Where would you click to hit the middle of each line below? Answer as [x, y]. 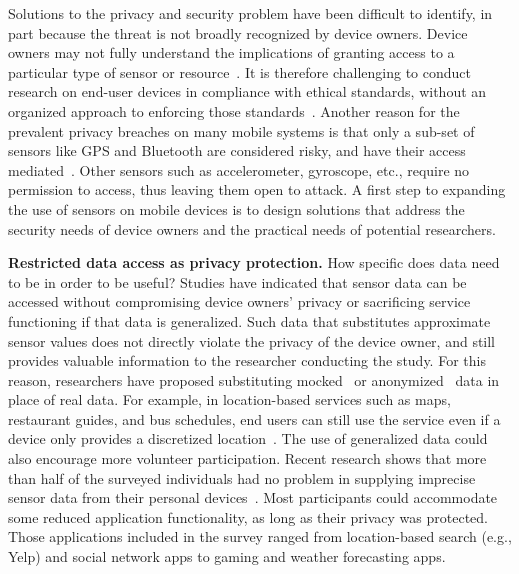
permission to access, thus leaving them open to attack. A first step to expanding [257, 189]
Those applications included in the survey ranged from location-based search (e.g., [260, 536]
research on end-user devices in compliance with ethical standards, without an [247, 91]
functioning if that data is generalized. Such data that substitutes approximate [249, 320]
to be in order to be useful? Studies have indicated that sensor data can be [237, 281]
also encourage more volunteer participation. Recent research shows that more [247, 458]
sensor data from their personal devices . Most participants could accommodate [253, 497]
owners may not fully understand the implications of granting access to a [231, 52]
